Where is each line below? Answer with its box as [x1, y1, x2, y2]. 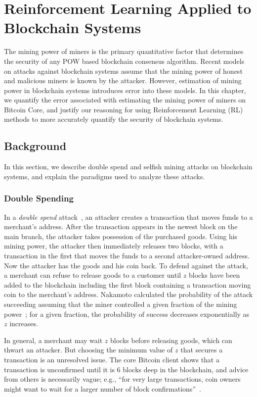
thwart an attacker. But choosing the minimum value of [4, 345, 173, 355]
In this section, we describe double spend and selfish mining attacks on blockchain [4, 161, 253, 172]
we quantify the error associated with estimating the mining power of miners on [4, 95, 246, 105]
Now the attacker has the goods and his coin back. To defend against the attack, [4, 260, 248, 270]
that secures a [180, 345, 223, 355]
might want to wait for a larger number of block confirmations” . [4, 383, 201, 394]
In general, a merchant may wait [4, 335, 103, 345]
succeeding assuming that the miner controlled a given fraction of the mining [4, 299, 237, 309]
